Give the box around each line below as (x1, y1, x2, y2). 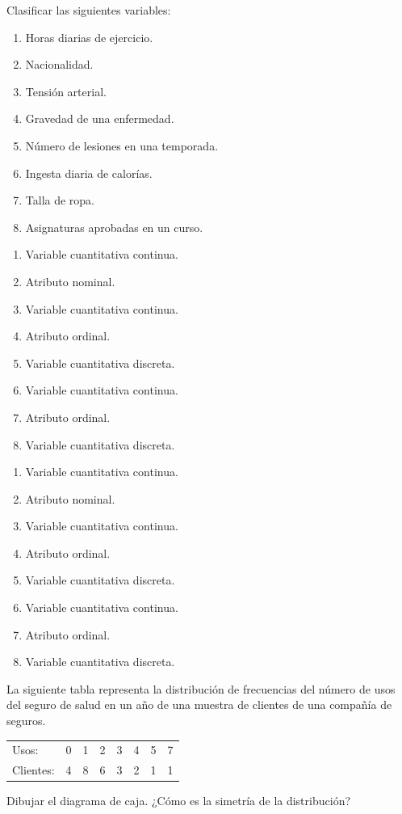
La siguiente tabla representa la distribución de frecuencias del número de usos (6, 680, 396, 697)
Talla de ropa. (25, 192, 95, 209)
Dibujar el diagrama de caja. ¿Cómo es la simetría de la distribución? (6, 792, 351, 809)
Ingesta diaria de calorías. (25, 164, 153, 181)
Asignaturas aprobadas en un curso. (25, 218, 203, 235)
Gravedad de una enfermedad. (25, 110, 174, 127)
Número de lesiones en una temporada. (25, 137, 219, 154)
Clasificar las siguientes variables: (6, 2, 171, 18)
